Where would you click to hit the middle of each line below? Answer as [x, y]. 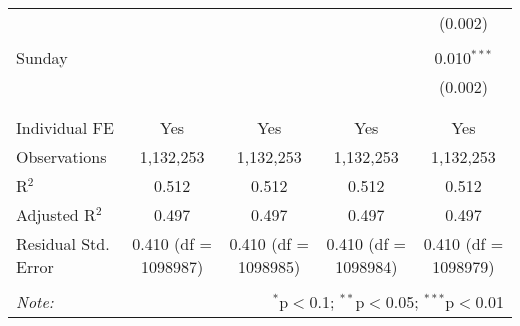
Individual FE [65, 127]
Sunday [42, 57]
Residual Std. [63, 243]
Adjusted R [56, 214]
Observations [61, 156]
